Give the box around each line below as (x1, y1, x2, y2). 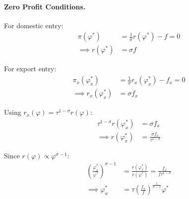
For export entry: (4, 63, 57, 74)
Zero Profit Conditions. (4, 1, 86, 11)
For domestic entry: (4, 20, 63, 30)
